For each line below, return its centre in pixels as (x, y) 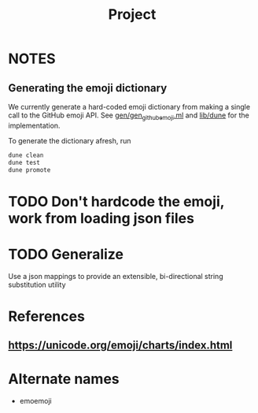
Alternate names (64, 379)
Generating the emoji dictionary (88, 88)
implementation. (34, 125)
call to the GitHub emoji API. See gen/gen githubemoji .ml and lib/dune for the (129, 116)
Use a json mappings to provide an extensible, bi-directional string (116, 276)
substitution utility (37, 285)
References (46, 316)
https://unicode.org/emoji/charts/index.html (120, 346)
